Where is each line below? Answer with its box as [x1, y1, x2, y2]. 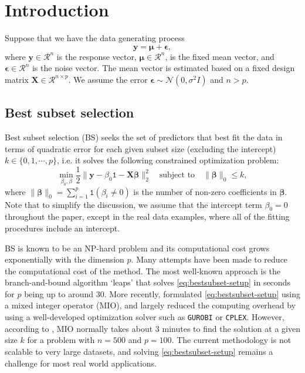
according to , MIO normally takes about [5, 322, 153, 334]
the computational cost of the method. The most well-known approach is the [5, 264, 281, 277]
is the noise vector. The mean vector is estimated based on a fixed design [32, 62, 295, 74]
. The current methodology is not [171, 334, 292, 346]
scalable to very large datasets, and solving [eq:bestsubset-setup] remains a [5, 345, 273, 357]
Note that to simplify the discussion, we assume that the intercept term [5, 198, 262, 210]
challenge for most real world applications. [5, 357, 157, 369]
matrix [5, 73, 29, 85]
